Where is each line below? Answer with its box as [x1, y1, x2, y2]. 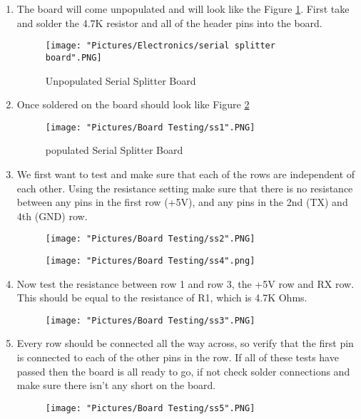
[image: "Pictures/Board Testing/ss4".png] [45, 255, 255, 266]
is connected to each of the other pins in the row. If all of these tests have [16, 350, 339, 365]
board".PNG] [45, 52, 102, 63]
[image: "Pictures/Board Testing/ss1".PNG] [45, 122, 255, 133]
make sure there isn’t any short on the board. [16, 378, 216, 393]
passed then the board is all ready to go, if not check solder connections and [16, 363, 350, 378]
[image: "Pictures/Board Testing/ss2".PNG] [45, 234, 255, 244]
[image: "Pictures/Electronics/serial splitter [45, 41, 275, 51]
